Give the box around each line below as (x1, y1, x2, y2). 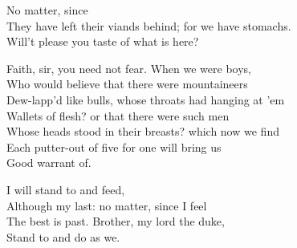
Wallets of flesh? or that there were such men (6, 107, 230, 124)
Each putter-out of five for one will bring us (6, 138, 222, 155)
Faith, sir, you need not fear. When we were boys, (6, 59, 251, 76)
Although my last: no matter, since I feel (6, 197, 207, 213)
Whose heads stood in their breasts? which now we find (6, 123, 279, 140)
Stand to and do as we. (6, 228, 120, 245)
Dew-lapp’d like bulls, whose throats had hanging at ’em (6, 91, 285, 108)
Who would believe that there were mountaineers (6, 75, 248, 92)
